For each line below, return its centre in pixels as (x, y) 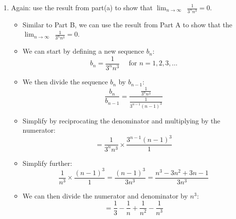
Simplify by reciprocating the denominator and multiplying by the (121, 120)
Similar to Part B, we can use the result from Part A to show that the (127, 24)
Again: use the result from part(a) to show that (82, 7)
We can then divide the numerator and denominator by (105, 195)
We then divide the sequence (65, 82)
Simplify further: (47, 163)
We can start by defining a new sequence (83, 51)
